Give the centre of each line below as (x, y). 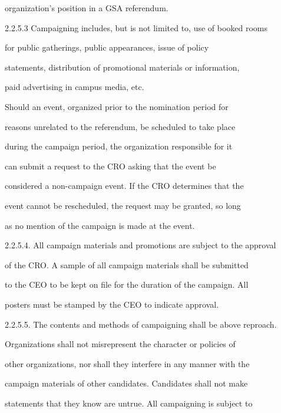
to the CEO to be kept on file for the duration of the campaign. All (127, 284)
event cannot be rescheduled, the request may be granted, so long (123, 205)
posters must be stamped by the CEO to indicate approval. (112, 304)
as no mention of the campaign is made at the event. (100, 225)
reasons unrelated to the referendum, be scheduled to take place (120, 126)
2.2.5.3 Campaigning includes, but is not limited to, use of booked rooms (136, 27)
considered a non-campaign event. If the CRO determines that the (124, 186)
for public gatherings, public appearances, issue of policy (107, 47)
